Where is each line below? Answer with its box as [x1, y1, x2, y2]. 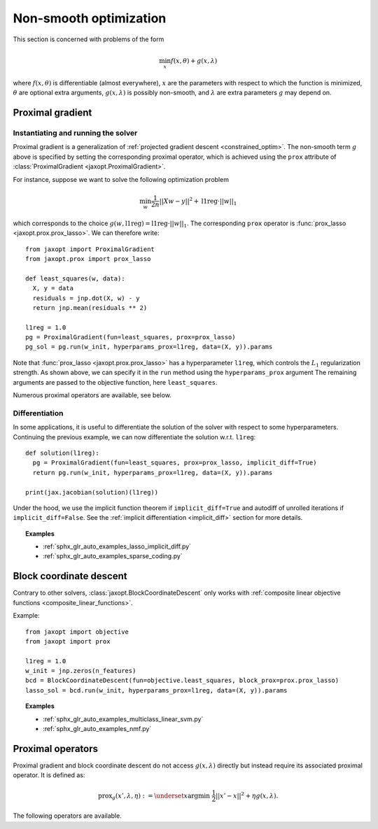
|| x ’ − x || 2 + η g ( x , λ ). [216, 791, 279, 800]
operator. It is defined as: [13, 771, 85, 779]
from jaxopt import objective [25, 628, 129, 636]
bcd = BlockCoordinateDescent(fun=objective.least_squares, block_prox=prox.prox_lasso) [25, 676, 339, 685]
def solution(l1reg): [25, 448, 99, 457]
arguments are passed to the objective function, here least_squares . [13, 378, 218, 386]
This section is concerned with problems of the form [13, 35, 164, 43]
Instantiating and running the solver [13, 128, 138, 138]
